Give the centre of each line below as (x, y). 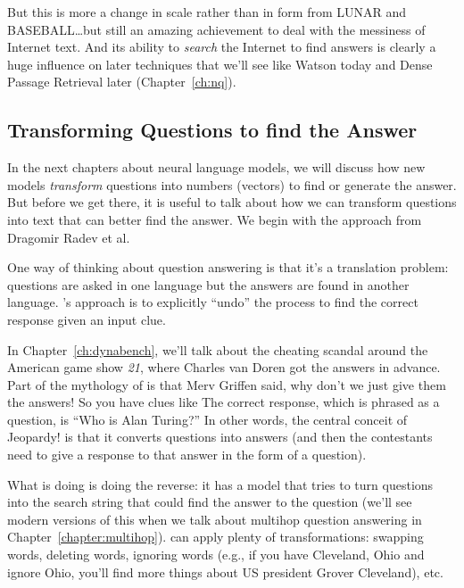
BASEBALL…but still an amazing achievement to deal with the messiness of (216, 29)
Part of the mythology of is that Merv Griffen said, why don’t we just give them (227, 384)
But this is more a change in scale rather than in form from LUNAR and (207, 12)
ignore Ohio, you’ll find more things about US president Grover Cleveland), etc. (225, 571)
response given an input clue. (87, 319)
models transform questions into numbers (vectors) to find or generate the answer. (232, 184)
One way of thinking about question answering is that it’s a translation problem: (228, 267)
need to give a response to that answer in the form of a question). (187, 455)
